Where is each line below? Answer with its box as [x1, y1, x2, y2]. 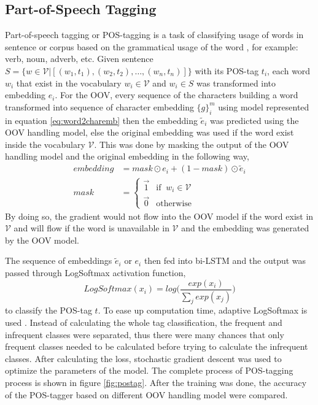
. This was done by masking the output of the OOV [94, 137, 289, 150]
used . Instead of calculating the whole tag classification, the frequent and [5, 315, 282, 328]
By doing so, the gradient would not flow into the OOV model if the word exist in [5, 209, 314, 222]
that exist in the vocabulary [16, 76, 122, 89]
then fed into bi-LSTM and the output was [144, 254, 306, 267]
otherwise [156, 199, 192, 209]
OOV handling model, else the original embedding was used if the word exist [5, 126, 294, 139]
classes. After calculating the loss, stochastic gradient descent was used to [5, 352, 282, 364]
